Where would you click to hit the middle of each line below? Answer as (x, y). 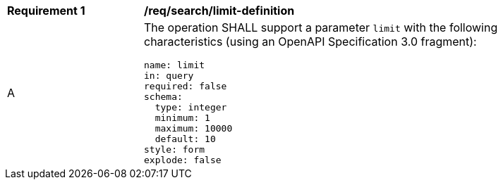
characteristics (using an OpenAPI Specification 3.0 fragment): (310, 42)
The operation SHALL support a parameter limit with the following (321, 27)
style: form (175, 149)
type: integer (191, 107)
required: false (186, 86)
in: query (169, 76)
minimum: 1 (182, 118)
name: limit (175, 65)
